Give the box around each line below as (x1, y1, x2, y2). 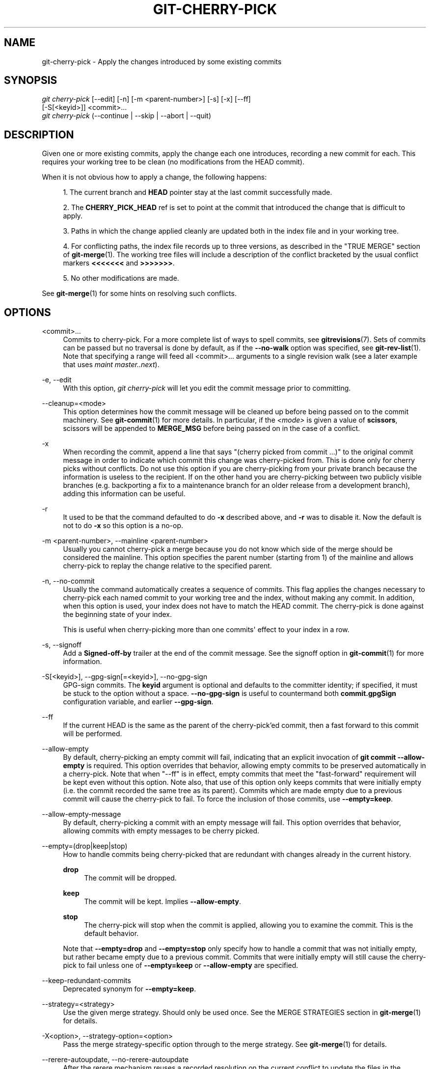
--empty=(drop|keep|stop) (42, 842, 128, 851)
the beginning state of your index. (63, 610, 172, 619)
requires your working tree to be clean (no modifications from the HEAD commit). (42, 158, 305, 166)
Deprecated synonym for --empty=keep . (63, 985, 196, 993)
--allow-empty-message (42, 810, 121, 819)
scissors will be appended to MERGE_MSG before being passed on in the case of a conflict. (63, 424, 360, 433)
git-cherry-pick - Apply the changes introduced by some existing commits (42, 57, 282, 66)
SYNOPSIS (4, 74, 57, 87)
